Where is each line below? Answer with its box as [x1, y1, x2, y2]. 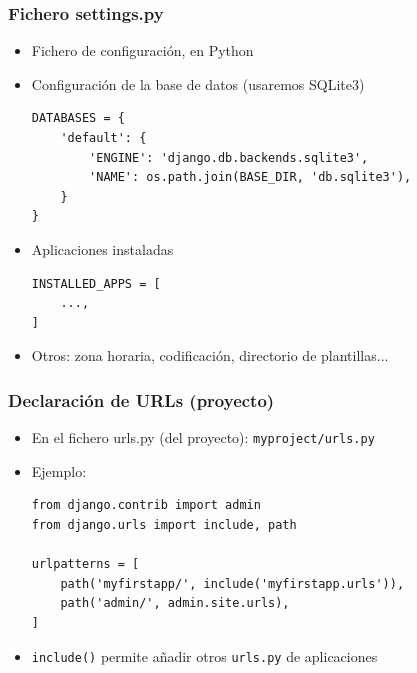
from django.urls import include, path [31, 518, 297, 532]
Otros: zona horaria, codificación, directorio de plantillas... [31, 345, 389, 366]
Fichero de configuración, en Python [31, 40, 254, 61]
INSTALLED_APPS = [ [31, 276, 161, 291]
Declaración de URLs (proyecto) [8, 387, 275, 412]
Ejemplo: [31, 460, 87, 481]
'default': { [60, 131, 147, 145]
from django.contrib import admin [31, 498, 261, 513]
